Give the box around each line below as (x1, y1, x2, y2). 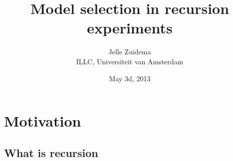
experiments (87, 17, 173, 38)
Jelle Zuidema (108, 46, 151, 57)
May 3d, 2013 (109, 73, 151, 83)
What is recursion (4, 145, 98, 160)
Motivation (4, 111, 81, 131)
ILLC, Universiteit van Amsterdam (76, 56, 184, 66)
